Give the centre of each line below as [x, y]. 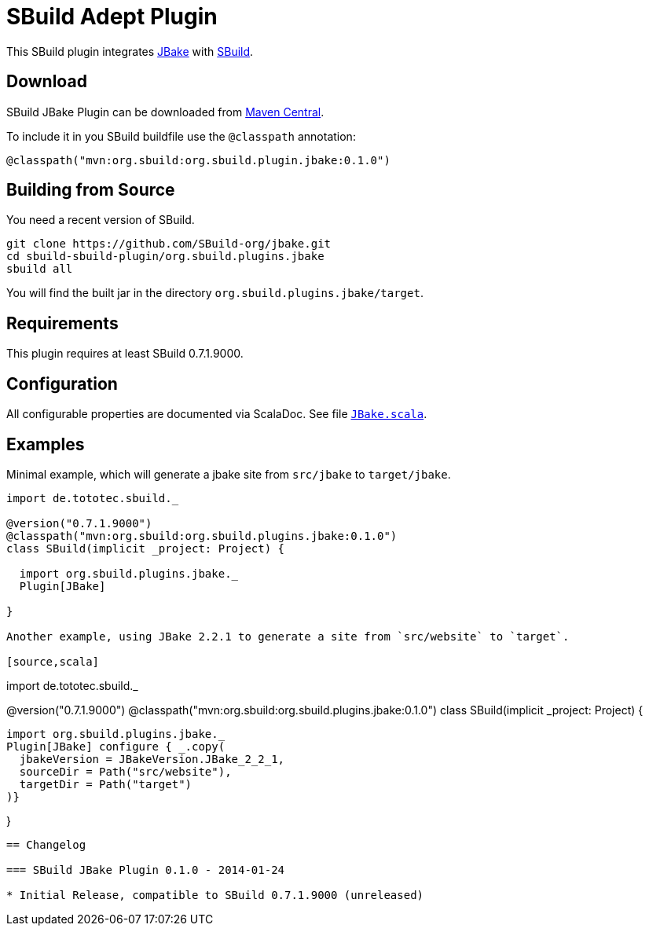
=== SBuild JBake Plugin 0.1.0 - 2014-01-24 [146, 870]
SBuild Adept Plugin [112, 17]
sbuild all [40, 269]
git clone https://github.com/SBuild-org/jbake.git [169, 244]
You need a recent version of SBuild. [101, 220]
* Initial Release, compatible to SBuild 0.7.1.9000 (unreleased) [215, 895]
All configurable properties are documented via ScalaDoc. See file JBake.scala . [217, 414]
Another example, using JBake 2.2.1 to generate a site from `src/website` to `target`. [288, 636]
